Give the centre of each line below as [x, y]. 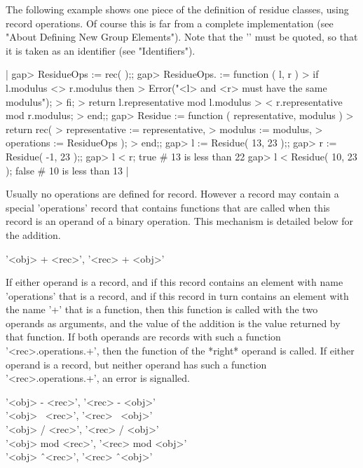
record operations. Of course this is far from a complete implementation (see [170, 23]
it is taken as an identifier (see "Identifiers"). [101, 50]
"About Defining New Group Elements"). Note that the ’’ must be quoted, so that [182, 37]
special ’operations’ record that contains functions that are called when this [168, 207]
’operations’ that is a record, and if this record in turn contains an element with [177, 295]
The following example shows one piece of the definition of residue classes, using [177, 9]
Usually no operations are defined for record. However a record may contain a [172, 194]
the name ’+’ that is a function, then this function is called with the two [162, 309]
